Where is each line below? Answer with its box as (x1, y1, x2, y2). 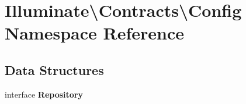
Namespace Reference (5, 21, 184, 45)
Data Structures (5, 60, 104, 78)
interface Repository (5, 88, 83, 100)
